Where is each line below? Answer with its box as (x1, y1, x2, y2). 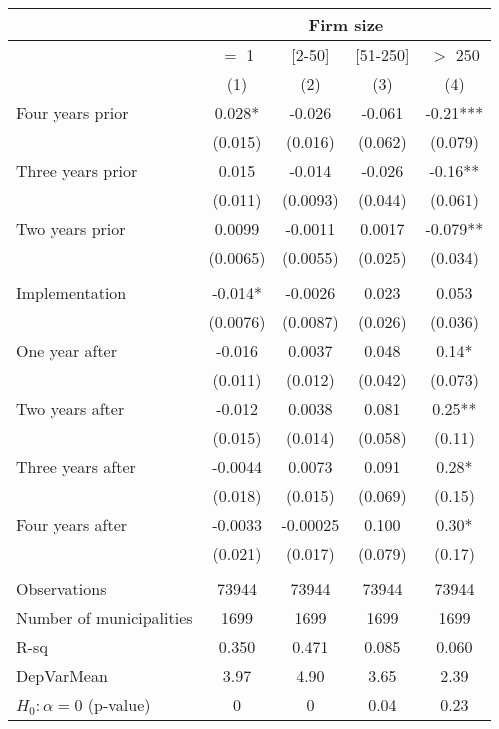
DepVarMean (16, 664, 108, 687)
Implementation (16, 281, 127, 304)
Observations (16, 577, 107, 600)
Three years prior (16, 159, 138, 182)
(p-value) (87, 693, 151, 716)
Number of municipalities (16, 606, 193, 629)
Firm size (308, 13, 384, 36)
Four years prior (16, 101, 129, 124)
